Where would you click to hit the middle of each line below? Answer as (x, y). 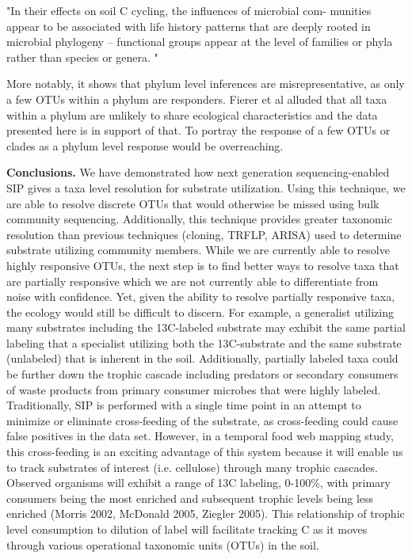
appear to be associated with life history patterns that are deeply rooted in (189, 26)
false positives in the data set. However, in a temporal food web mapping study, (200, 436)
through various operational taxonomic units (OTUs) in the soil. (163, 544)
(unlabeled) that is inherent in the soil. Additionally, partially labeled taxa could (202, 358)
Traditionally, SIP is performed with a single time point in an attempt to (184, 405)
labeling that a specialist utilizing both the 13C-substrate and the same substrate (204, 342)
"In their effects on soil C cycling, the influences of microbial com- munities (189, 10)
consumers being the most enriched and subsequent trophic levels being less (190, 498)
